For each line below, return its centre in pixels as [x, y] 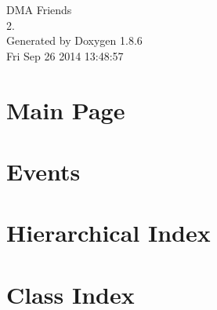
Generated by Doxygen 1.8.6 [74, 40]
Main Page [66, 109]
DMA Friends [39, 9]
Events [43, 171]
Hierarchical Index [108, 233]
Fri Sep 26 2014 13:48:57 [65, 55]
